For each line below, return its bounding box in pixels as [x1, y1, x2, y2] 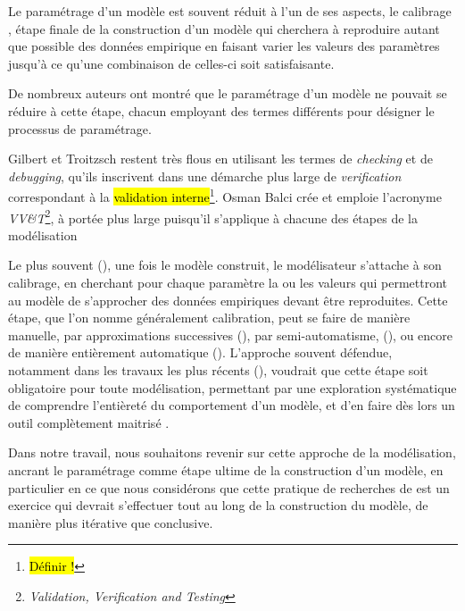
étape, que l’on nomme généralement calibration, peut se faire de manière [8, 308, 411, 327]
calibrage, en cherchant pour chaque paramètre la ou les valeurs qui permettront [8, 273, 448, 292]
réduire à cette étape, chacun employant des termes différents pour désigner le [8, 101, 435, 120]
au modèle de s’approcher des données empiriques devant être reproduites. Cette [8, 290, 448, 309]
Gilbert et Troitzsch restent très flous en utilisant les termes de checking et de [8, 149, 433, 168]
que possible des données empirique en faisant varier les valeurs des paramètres [8, 37, 440, 55]
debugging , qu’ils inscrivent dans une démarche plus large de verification [8, 166, 402, 185]
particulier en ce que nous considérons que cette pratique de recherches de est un [8, 478, 450, 497]
